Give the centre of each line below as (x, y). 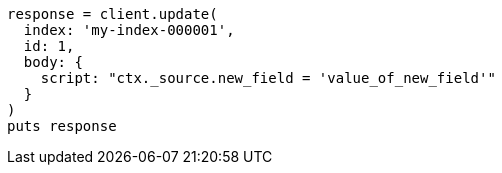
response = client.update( (112, 14)
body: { (53, 62)
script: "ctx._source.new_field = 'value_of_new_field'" (268, 78)
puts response (62, 126)
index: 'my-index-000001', (129, 30)
